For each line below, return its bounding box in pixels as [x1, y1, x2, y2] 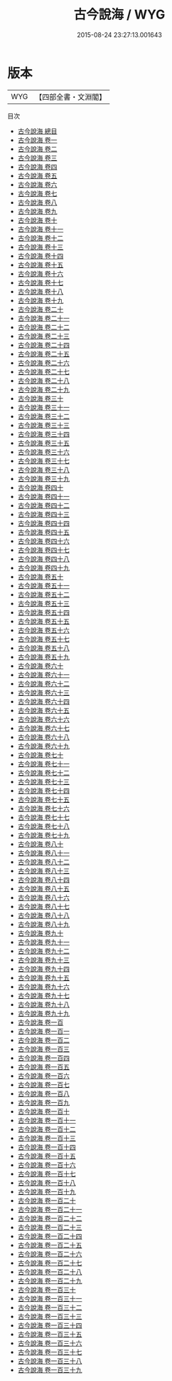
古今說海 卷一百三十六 [17, 1338, 82, 1347]
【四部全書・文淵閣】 [35, 92, 107, 102]
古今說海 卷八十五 [17, 884, 70, 893]
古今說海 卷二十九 [17, 385, 70, 394]
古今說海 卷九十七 [17, 991, 70, 1000]
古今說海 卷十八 [17, 287, 64, 296]
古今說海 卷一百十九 [17, 1187, 76, 1196]
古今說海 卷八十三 [17, 866, 70, 875]
